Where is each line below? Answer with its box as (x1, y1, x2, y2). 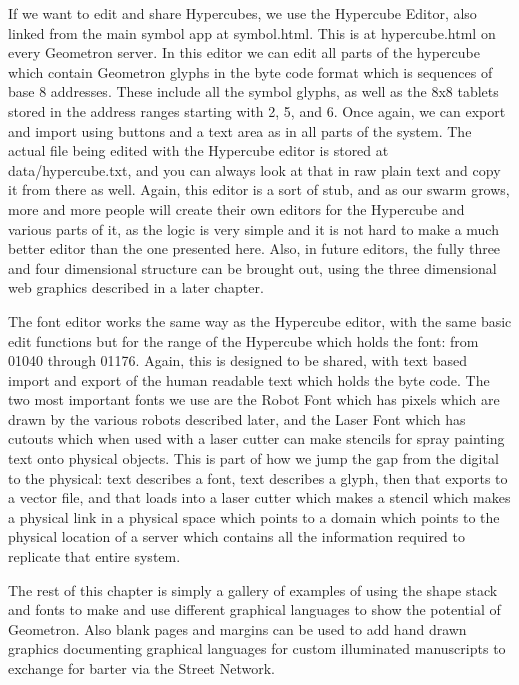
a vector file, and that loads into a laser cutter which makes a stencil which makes (8, 487, 511, 508)
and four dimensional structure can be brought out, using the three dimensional (8, 257, 497, 278)
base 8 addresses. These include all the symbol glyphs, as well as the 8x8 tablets (8, 81, 499, 102)
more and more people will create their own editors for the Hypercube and (8, 198, 465, 219)
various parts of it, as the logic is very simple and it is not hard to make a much (8, 218, 499, 239)
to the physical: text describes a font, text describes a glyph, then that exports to (8, 467, 508, 488)
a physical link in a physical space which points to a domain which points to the (8, 506, 500, 527)
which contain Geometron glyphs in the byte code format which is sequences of (8, 61, 493, 82)
